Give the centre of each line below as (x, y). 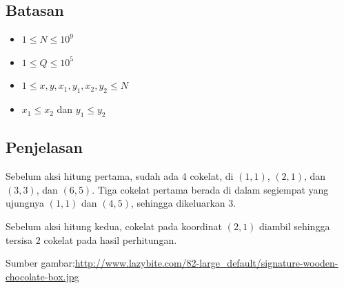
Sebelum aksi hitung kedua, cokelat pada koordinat (114, 226)
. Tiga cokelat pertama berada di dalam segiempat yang (210, 189)
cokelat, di (212, 176)
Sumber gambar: (40, 263)
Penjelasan (44, 147)
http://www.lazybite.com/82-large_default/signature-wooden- (206, 263)
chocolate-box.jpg (42, 276)
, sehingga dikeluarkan (178, 203)
